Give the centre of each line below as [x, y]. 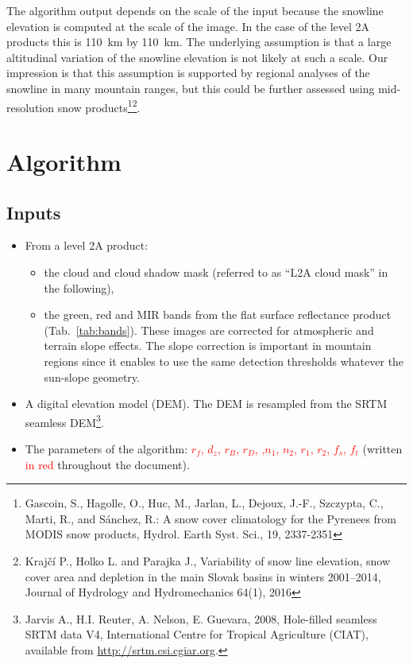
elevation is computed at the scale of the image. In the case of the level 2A [188, 26]
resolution [31, 107]
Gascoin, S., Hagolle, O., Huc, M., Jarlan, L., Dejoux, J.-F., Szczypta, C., [204, 503]
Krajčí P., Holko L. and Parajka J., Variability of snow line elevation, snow [208, 560]
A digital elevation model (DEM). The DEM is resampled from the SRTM [206, 404]
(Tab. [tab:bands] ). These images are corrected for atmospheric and [209, 330]
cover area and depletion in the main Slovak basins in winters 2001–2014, [203, 576]
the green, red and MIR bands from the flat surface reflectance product [218, 315]
